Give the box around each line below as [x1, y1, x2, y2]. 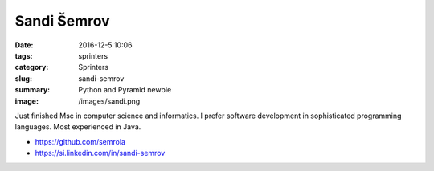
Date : [14, 40, 34, 50]
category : [14, 63, 49, 72]
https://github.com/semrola [35, 136, 126, 146]
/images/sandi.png [78, 96, 141, 106]
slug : [14, 73, 32, 83]
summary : [14, 85, 51, 95]
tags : [14, 51, 33, 60]
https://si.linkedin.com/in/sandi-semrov [35, 149, 166, 158]
